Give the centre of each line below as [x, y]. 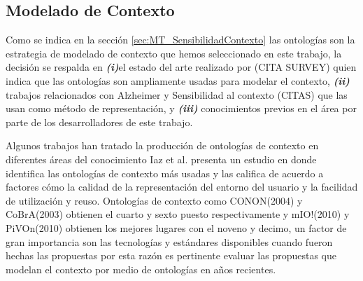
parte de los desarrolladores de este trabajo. [99, 122]
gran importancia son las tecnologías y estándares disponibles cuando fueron [169, 241]
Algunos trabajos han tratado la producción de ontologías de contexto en [162, 145]
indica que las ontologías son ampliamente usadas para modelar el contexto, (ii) [178, 80]
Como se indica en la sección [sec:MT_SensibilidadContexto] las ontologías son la [180, 40]
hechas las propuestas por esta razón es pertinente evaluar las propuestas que [171, 255]
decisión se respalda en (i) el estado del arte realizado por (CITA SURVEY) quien [181, 67]
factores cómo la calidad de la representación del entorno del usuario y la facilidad [182, 187]
